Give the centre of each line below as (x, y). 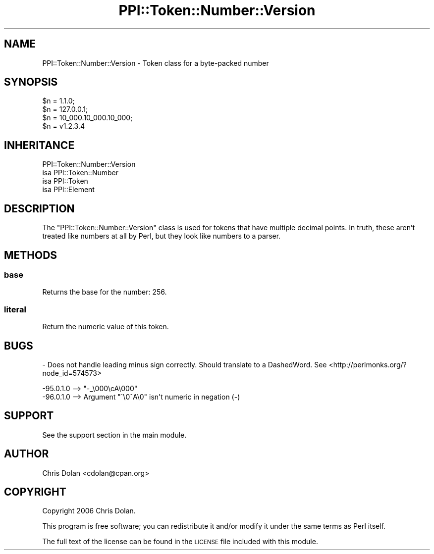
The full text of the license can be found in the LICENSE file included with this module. (180, 542)
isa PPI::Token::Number (80, 173)
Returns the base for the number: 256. (105, 292)
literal (15, 309)
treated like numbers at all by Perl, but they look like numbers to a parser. (162, 236)
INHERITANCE (39, 145)
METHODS (31, 255)
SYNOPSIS (31, 82)
